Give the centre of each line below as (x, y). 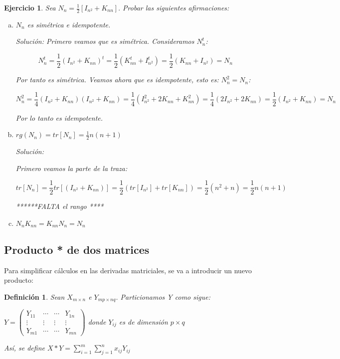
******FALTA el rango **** (60, 206)
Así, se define (24, 348)
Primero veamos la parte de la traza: (72, 168)
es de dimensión (143, 321)
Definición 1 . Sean (34, 296)
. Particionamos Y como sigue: (163, 296)
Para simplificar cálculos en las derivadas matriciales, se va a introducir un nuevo (128, 270)
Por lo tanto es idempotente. (59, 117)
